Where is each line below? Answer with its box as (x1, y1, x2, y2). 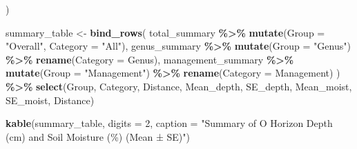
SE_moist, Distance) (6, 92, 95, 107)
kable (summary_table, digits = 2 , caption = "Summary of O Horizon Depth (6, 116, 333, 130)
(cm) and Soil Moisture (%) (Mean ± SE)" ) (6, 129, 190, 143)
